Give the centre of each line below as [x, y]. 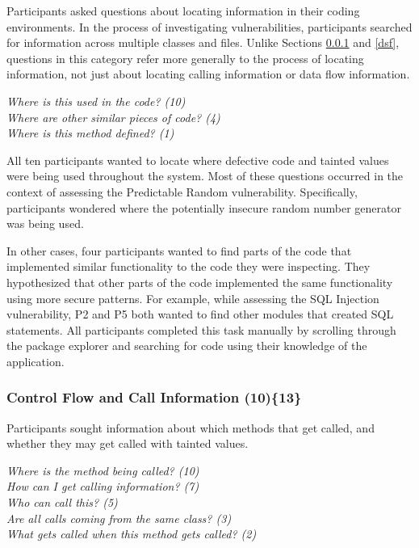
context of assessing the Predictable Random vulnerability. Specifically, [182, 191]
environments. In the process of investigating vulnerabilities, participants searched [209, 26]
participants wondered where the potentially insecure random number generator [204, 207]
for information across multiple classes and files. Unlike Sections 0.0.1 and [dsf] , [203, 42]
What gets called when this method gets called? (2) [132, 534]
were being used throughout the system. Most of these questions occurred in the [205, 176]
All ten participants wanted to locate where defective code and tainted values [198, 160]
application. [36, 361]
